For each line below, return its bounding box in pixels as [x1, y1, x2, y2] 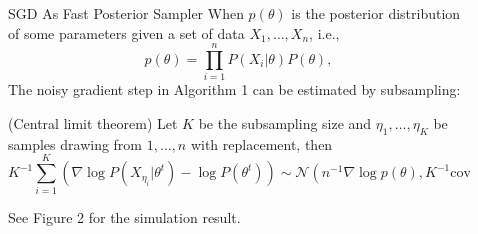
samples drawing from [8, 133, 143, 154]
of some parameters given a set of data [8, 22, 245, 43]
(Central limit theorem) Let [8, 112, 178, 133]
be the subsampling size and [198, 112, 372, 133]
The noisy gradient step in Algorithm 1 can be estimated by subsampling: [8, 79, 461, 100]
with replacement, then [190, 133, 333, 154]
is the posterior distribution [291, 3, 461, 23]
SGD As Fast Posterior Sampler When [8, 3, 244, 23]
